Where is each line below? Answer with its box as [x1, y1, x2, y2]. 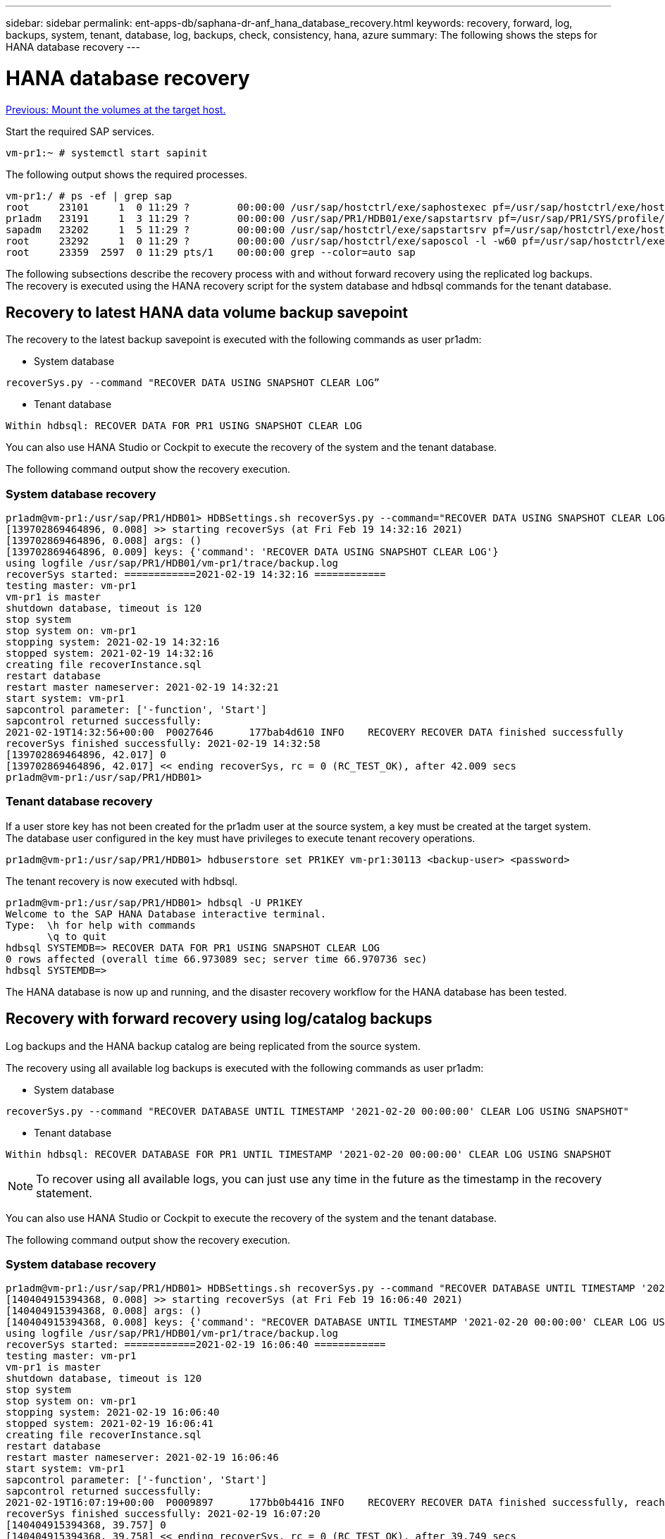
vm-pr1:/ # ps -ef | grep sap [6, 190, 173, 202]
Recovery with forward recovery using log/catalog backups [6, 1010, 433, 1028]
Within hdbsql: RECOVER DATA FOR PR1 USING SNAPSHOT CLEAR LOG [6, 420, 362, 432]
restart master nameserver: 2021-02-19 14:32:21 [6, 681, 279, 693]
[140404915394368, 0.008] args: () [6, 1305, 202, 1317]
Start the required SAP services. [6, 125, 155, 137]
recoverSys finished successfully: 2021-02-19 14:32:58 [6, 738, 321, 750]
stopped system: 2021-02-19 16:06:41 [6, 1418, 214, 1430]
